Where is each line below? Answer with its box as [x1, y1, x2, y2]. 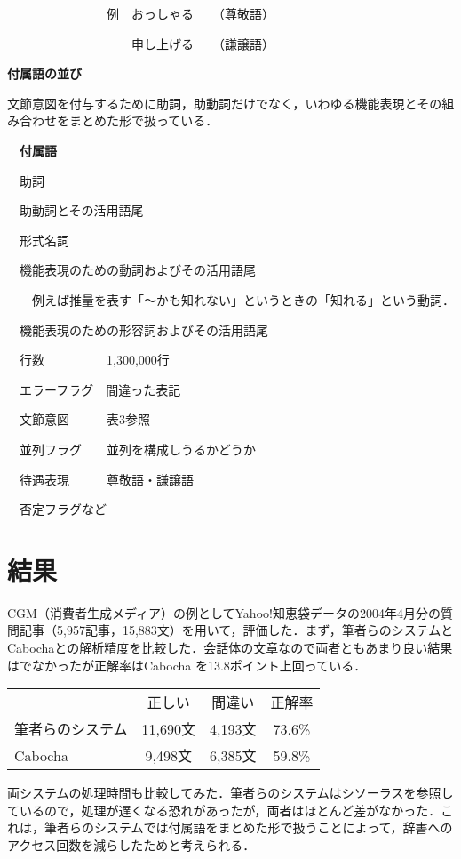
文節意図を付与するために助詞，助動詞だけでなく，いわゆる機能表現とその [7, 93, 442, 112]
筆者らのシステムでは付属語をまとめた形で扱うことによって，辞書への [44, 818, 453, 837]
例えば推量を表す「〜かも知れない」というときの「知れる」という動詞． [31, 290, 455, 309]
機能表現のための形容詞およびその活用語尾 [19, 320, 268, 339]
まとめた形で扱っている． [68, 111, 219, 130]
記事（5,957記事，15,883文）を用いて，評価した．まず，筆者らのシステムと [19, 621, 454, 639]
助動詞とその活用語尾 [19, 201, 144, 220]
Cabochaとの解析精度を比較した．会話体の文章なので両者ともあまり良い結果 [7, 638, 453, 656]
